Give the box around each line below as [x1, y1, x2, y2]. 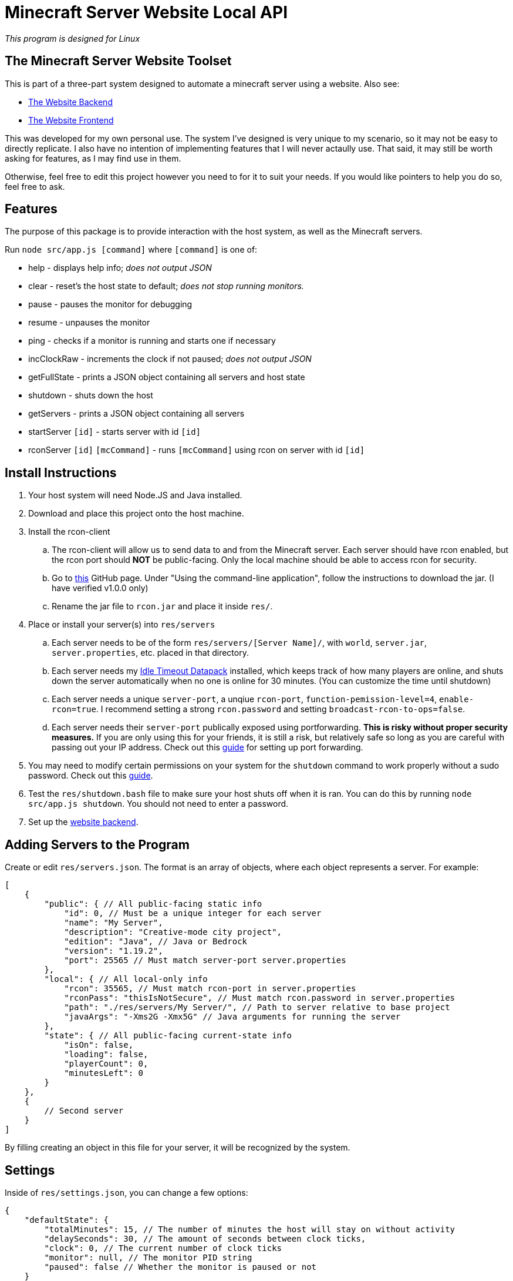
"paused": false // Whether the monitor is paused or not [44, 1262, 317, 1272]
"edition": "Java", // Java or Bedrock [64, 937, 248, 947]
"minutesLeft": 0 [64, 1068, 144, 1078]
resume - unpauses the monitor [28, 317, 150, 328]
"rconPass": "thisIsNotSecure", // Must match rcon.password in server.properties [64, 993, 455, 1003]
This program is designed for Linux [5, 33, 140, 43]
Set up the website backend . [28, 817, 139, 827]
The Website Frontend [28, 115, 114, 125]
